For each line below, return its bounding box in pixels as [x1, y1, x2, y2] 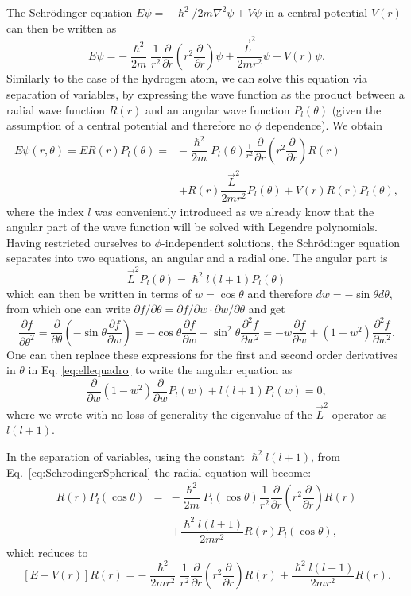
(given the [332, 101, 382, 118]
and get [248, 300, 285, 317]
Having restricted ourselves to [6, 234, 151, 250]
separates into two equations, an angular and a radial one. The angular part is [6, 250, 388, 266]
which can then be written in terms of [6, 284, 192, 301]
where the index [6, 203, 84, 219]
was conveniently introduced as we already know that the [95, 203, 374, 219]
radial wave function [6, 101, 106, 118]
